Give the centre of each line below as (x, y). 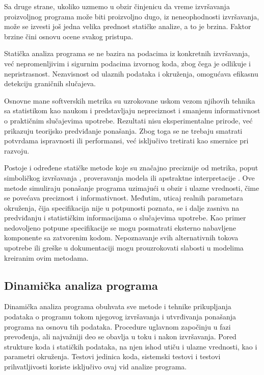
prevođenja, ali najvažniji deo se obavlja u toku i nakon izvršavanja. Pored (120, 336)
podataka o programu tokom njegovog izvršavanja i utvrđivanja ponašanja (120, 317)
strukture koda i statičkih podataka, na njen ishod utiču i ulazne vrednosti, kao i (131, 346)
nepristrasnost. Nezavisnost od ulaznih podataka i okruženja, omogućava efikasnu (131, 73)
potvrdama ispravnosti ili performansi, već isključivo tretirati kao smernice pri (126, 141)
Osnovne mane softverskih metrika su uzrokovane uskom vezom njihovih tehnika (130, 100)
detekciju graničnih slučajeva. (50, 83)
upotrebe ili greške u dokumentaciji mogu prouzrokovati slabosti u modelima (124, 248)
